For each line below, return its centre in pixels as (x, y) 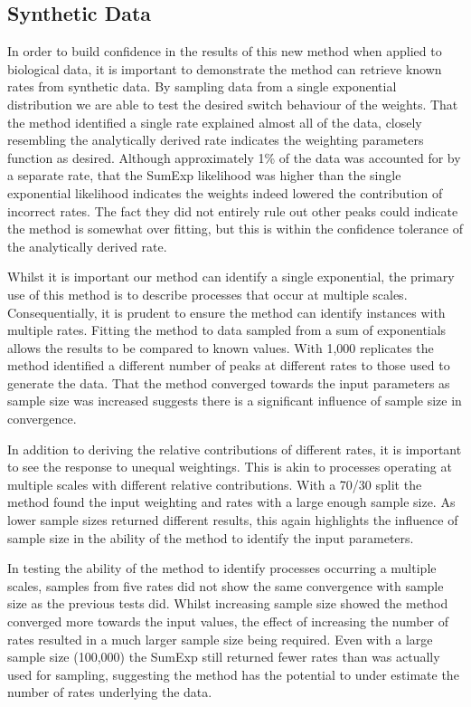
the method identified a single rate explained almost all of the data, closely (215, 122)
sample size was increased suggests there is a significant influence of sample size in (235, 401)
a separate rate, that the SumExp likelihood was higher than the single (204, 175)
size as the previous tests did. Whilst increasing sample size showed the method (228, 603)
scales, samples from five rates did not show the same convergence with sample (226, 585)
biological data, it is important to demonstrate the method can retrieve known (225, 68)
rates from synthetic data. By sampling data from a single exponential (202, 86)
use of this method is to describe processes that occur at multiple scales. (207, 294)
